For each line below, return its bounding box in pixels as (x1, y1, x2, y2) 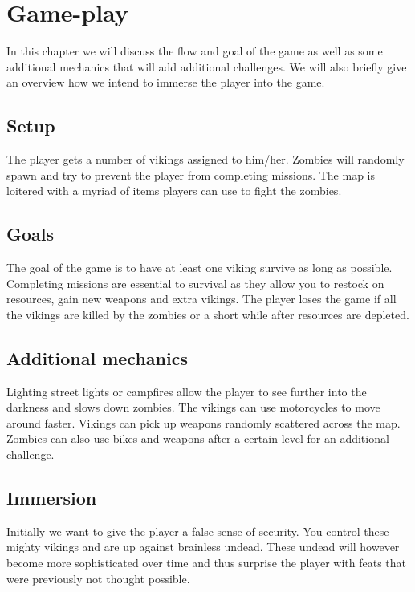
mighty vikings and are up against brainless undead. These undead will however (6, 538, 400, 555)
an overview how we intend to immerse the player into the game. (6, 74, 325, 91)
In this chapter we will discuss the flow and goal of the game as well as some (6, 43, 383, 59)
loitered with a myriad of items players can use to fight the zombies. (6, 182, 342, 199)
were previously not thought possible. (6, 570, 190, 586)
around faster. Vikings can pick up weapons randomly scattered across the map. (6, 414, 401, 431)
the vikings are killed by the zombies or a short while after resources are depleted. (6, 306, 409, 322)
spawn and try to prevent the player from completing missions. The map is (6, 166, 376, 183)
